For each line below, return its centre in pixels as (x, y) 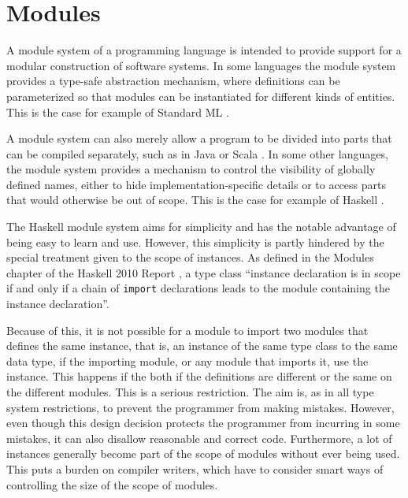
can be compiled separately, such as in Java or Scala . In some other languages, (197, 153)
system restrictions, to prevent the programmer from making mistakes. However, (200, 407)
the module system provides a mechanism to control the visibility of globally (191, 169)
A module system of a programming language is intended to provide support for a (204, 50)
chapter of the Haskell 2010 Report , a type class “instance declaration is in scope (204, 272)
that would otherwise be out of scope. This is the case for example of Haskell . (195, 200)
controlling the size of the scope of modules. (112, 484)
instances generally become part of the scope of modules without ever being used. (203, 453)
